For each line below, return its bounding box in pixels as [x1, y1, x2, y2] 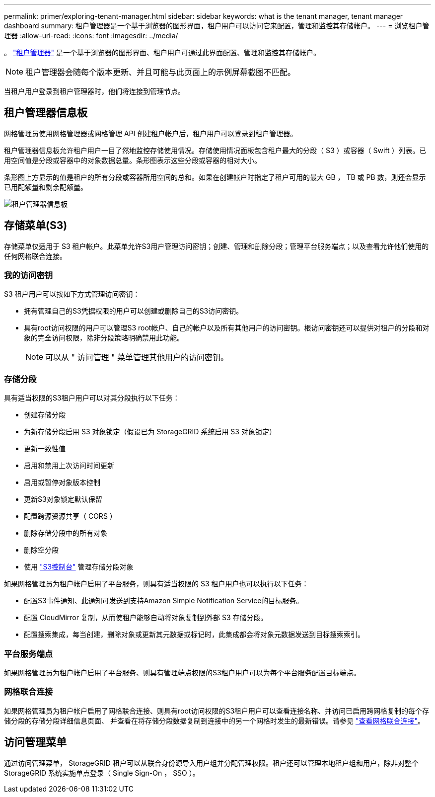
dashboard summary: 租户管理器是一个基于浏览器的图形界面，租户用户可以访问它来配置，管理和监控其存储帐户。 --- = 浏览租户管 [4, 21, 430, 30]
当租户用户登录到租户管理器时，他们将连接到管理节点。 [4, 87, 185, 95]
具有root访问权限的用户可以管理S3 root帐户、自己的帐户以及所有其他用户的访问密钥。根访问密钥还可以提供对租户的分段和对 [24, 323, 430, 332]
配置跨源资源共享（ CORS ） [24, 512, 117, 521]
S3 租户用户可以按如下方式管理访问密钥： [4, 290, 140, 299]
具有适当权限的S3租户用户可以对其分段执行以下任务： [4, 394, 180, 402]
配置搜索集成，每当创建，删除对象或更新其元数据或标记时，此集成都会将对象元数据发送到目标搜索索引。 [24, 630, 364, 639]
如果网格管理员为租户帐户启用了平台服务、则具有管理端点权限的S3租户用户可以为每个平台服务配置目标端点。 [4, 668, 361, 677]
